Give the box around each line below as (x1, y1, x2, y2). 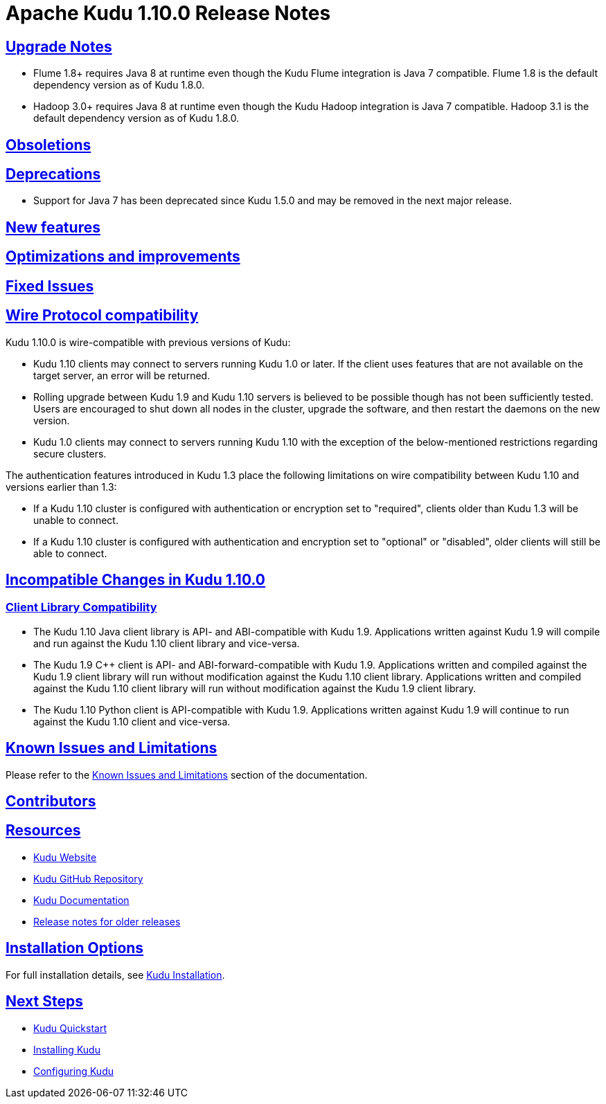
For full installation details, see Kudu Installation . (6, 968, 225, 981)
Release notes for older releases (33, 915, 181, 927)
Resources (6, 822, 81, 840)
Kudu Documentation (33, 894, 130, 906)
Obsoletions (6, 136, 91, 154)
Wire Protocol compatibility (6, 307, 199, 325)
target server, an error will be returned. (33, 369, 211, 381)
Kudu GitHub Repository (33, 872, 143, 885)
